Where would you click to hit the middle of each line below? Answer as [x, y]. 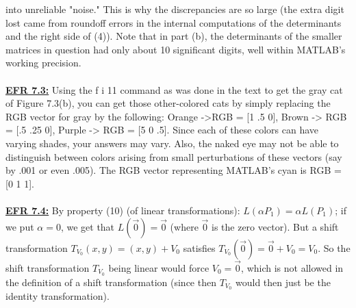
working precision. [43, 63]
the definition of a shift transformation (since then [111, 282]
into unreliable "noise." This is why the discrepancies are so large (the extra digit [175, 9]
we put [20, 226]
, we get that [88, 226]
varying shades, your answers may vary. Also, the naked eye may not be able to [172, 143]
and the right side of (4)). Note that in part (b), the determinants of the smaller [174, 36]
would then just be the [283, 282]
